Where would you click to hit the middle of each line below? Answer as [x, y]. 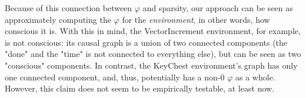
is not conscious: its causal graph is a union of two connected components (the [146, 42]
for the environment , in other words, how [196, 19]
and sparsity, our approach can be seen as [218, 8]
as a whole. [255, 77]
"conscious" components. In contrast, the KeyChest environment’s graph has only [151, 65]
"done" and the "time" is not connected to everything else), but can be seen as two [153, 54]
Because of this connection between [69, 8]
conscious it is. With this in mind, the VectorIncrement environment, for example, [153, 31]
